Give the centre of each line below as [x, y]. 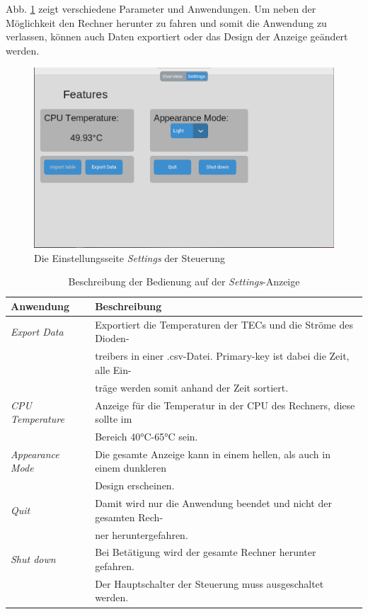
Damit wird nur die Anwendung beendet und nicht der [213, 503]
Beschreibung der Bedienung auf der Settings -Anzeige [184, 282]
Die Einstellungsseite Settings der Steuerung [130, 257]
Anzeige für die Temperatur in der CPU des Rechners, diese [225, 405]
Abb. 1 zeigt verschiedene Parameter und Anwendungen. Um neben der [161, 8]
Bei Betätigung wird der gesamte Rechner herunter [206, 552]
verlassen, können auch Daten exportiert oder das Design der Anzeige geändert [177, 36]
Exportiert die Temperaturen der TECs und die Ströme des [224, 324]
